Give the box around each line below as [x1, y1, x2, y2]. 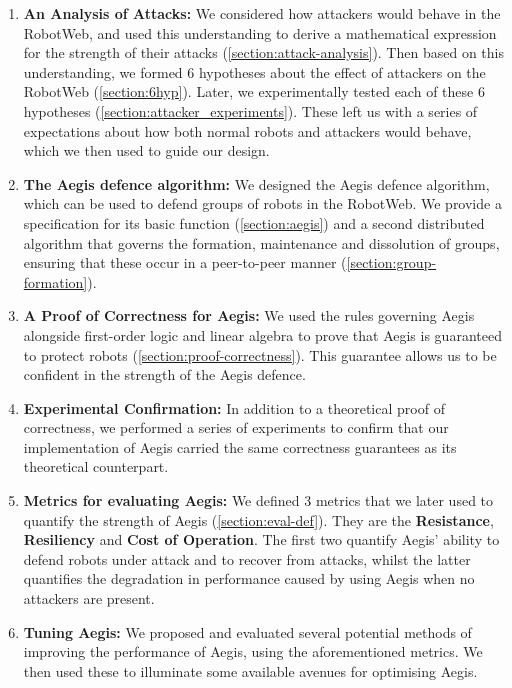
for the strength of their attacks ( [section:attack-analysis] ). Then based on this [23, 42, 504, 63]
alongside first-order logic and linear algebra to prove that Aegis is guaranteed [23, 324, 502, 345]
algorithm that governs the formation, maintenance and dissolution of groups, [23, 232, 500, 253]
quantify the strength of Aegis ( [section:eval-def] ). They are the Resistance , [23, 509, 494, 530]
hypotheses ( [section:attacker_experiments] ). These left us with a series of [23, 100, 478, 121]
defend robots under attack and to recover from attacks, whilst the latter [23, 548, 471, 569]
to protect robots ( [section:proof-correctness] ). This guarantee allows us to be [23, 344, 497, 365]
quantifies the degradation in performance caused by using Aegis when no [23, 568, 475, 589]
